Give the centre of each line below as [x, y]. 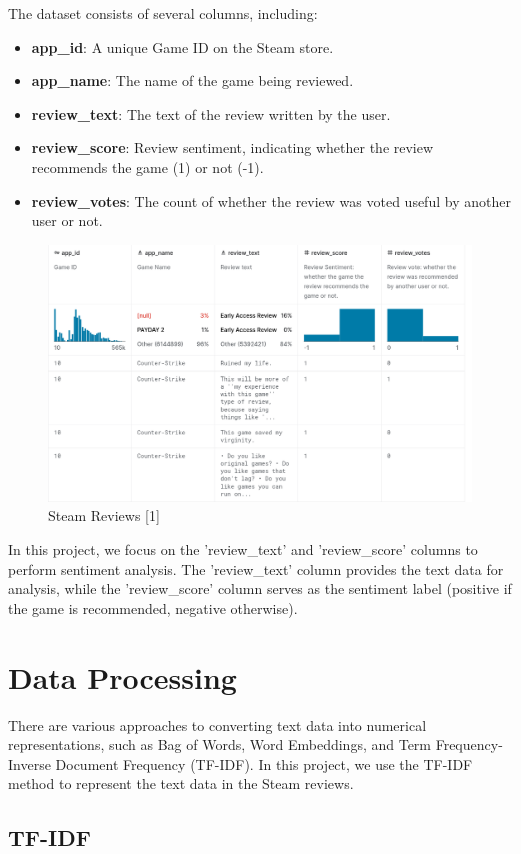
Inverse [29, 763]
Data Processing [122, 676]
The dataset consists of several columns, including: [163, 13]
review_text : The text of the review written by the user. [211, 113]
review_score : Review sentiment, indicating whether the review [232, 147]
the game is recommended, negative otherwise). [153, 607]
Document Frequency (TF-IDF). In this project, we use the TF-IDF [264, 763]
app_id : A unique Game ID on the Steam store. [182, 46]
